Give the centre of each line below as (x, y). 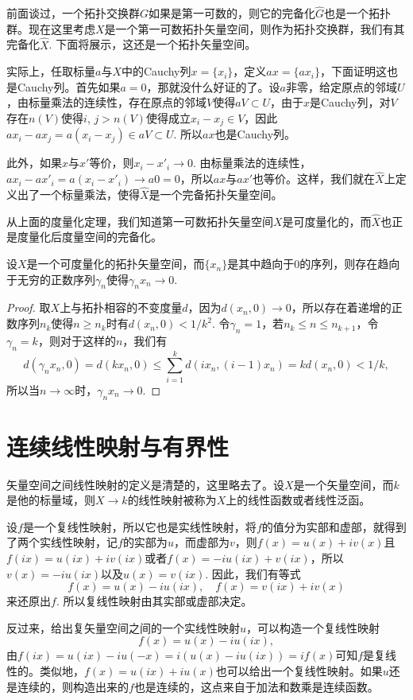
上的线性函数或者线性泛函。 (298, 500)
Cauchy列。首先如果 (69, 86)
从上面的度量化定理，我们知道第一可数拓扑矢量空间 (140, 221)
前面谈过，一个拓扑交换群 (73, 13)
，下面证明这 (354, 71)
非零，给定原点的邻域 (341, 86)
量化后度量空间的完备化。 (95, 237)
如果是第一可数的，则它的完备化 (232, 13)
